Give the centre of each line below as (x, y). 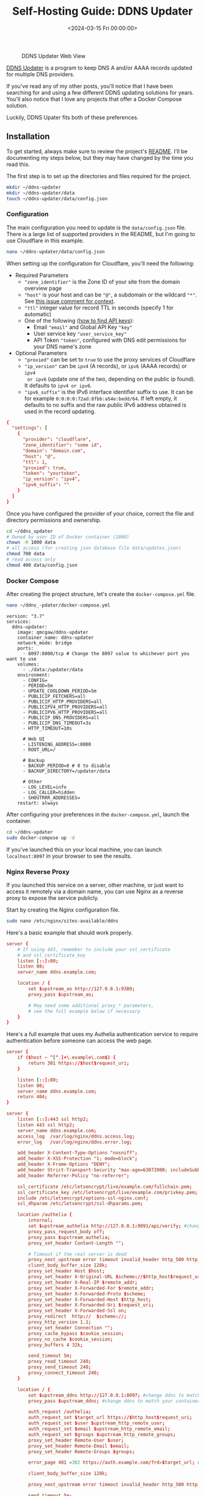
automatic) (38, 314)
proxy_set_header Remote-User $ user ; (76, 1440)
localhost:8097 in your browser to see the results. (69, 856)
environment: (34, 675)
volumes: (28, 664)
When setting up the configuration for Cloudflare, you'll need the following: (100, 263)
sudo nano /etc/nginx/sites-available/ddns (63, 921)
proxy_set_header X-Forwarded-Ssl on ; (77, 1311)
